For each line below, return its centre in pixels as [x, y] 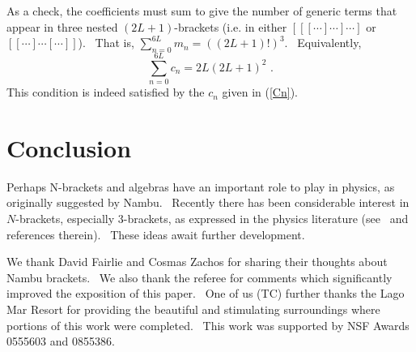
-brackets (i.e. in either [231, 26]
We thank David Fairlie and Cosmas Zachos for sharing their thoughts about [197, 262]
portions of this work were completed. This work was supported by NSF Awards [208, 325]
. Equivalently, [323, 43]
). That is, [106, 43]
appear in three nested [62, 26]
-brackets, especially [65, 219]
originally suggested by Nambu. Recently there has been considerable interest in [208, 202]
